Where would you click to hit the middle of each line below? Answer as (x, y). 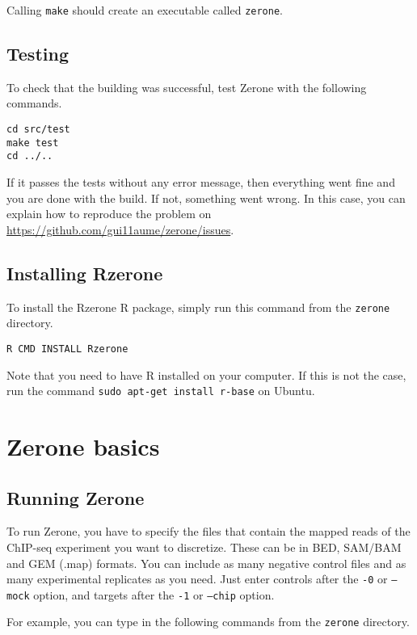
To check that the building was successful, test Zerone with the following (187, 87)
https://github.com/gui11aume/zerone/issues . (120, 229)
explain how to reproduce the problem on (109, 214)
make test (33, 143)
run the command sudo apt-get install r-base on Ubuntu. (161, 391)
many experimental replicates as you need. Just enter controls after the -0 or (197, 579)
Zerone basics (83, 446)
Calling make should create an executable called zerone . (145, 10)
